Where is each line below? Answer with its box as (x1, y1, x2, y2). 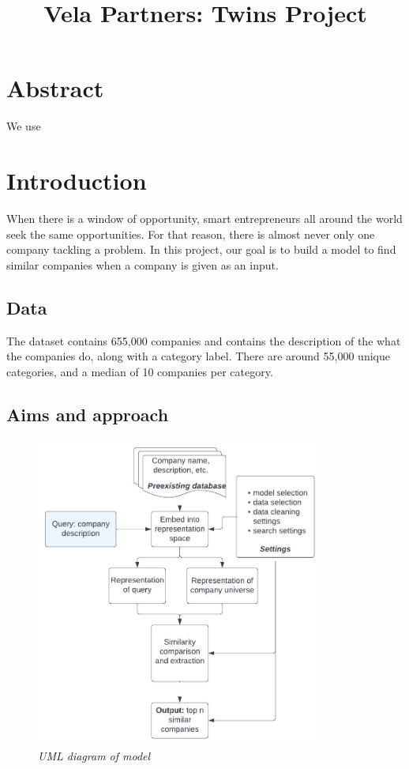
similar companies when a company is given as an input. (6, 256, 279, 273)
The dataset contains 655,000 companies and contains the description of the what (6, 332, 401, 349)
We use (6, 118, 41, 134)
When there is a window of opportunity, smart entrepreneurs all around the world (6, 210, 403, 227)
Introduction (6, 164, 147, 197)
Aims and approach (6, 401, 169, 426)
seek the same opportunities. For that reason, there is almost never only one (6, 225, 375, 242)
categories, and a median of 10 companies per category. (6, 363, 273, 379)
